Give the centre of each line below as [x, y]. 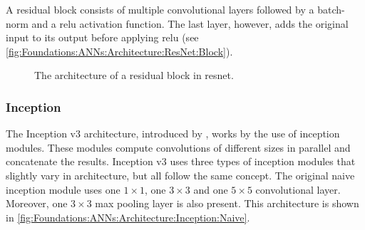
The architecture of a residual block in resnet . [134, 75]
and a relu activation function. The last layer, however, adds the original [190, 23]
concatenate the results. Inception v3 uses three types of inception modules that [181, 161]
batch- [331, 9]
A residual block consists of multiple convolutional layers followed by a [160, 9]
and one [211, 189]
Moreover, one [37, 203]
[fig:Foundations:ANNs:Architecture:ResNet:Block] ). [119, 51]
